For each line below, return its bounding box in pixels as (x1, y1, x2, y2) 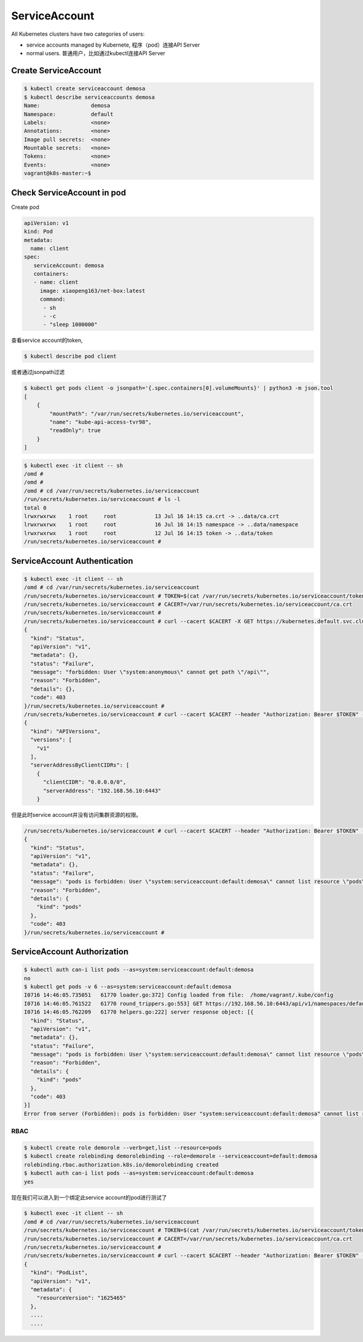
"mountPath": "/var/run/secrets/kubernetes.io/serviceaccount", (49, 410, 244, 417)
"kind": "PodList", (30, 1269, 88, 1276)
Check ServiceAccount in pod (11, 188, 126, 198)
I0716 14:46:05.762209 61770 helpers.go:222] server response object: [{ (24, 1009, 254, 1016)
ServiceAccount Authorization (11, 946, 129, 957)
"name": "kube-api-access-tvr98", (49, 418, 152, 425)
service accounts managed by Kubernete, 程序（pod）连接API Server (26, 41, 200, 48)
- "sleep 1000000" (43, 321, 98, 328)
